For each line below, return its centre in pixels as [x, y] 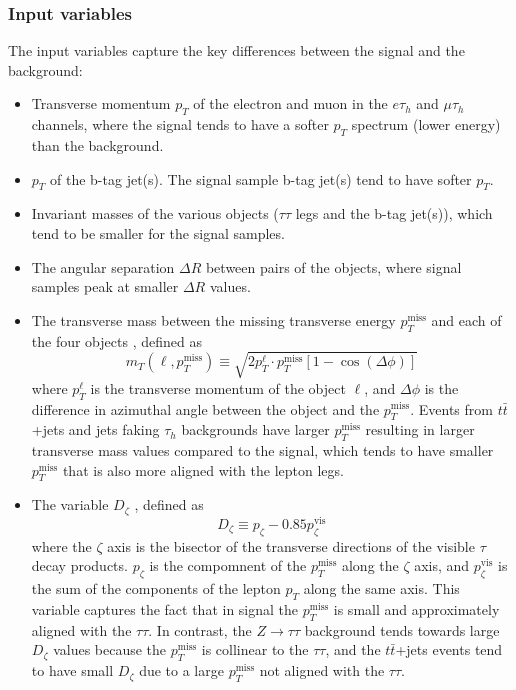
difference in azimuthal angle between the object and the [205, 408]
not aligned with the [322, 670]
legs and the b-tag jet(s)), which [394, 213]
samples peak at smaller [105, 286]
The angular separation [103, 266]
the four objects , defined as [116, 340]
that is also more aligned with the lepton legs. [203, 469]
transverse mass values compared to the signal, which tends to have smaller [262, 450]
